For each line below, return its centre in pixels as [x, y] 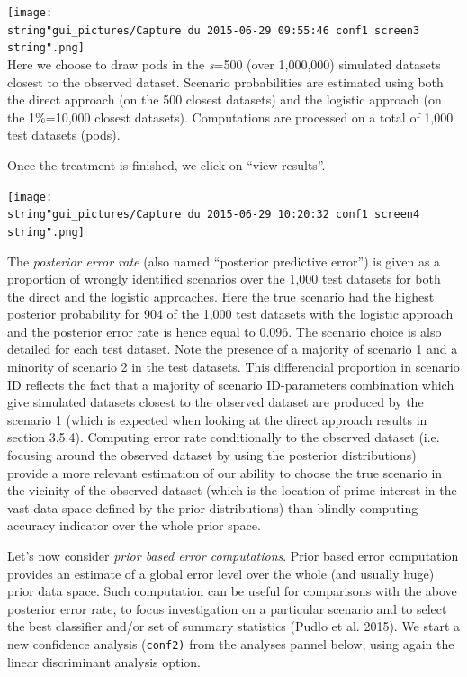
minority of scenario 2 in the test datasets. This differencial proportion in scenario [233, 367]
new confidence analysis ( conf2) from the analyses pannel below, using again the [231, 643]
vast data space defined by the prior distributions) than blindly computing [213, 507]
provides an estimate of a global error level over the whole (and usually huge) [221, 573]
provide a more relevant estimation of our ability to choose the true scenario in [225, 472]
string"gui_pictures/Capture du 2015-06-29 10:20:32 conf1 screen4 [214, 215]
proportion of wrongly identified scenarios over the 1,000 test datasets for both [224, 279]
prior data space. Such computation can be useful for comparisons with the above [232, 591]
